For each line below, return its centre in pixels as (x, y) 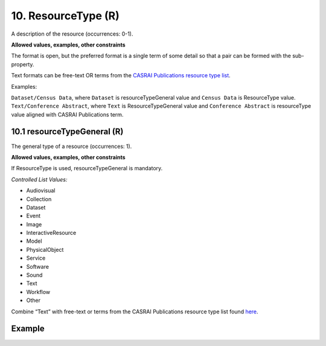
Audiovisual (41, 191)
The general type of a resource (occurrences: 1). (72, 146)
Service (36, 258)
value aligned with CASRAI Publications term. (67, 114)
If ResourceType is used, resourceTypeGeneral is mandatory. (87, 168)
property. (23, 64)
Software (38, 266)
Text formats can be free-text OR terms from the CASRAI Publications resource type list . (121, 75)
